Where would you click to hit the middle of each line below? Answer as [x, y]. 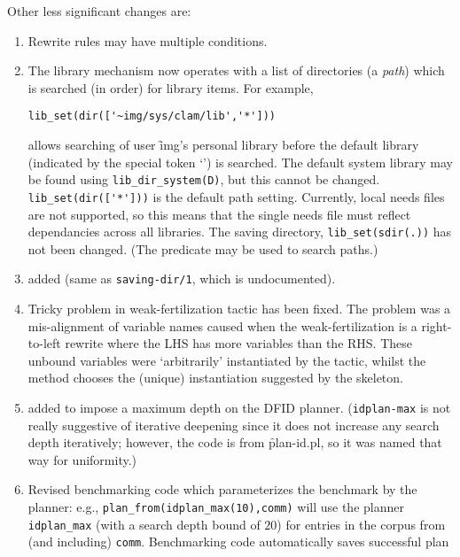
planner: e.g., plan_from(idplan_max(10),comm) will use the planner [216, 507]
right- [437, 325]
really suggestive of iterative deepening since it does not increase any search [234, 425]
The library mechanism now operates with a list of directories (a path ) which [236, 70]
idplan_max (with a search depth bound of [144, 524]
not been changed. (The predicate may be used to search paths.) [203, 248]
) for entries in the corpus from [361, 524]
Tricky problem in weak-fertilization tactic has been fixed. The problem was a [239, 309]
